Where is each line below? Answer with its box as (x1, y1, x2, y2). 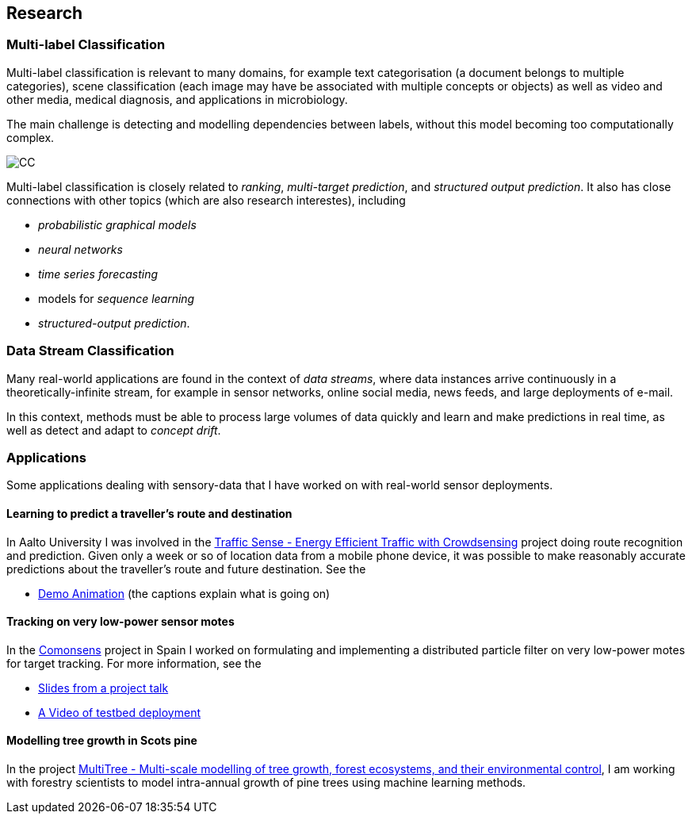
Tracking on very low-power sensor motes (6, 615, 235, 629)
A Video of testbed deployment (38, 705, 201, 719)
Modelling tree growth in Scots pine (6, 734, 197, 748)
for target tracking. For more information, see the (6, 656, 262, 670)
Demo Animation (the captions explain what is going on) (38, 586, 331, 600)
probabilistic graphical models (38, 217, 197, 232)
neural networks (38, 242, 123, 256)
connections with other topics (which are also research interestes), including (6, 193, 406, 207)
